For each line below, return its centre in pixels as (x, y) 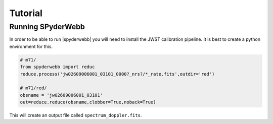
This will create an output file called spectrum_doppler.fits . (76, 115)
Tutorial (26, 13)
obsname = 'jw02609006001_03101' (61, 95)
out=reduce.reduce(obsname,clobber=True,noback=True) (88, 102)
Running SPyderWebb (47, 27)
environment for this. (31, 46)
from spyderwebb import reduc (57, 67)
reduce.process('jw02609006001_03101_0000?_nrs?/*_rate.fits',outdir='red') (117, 74)
